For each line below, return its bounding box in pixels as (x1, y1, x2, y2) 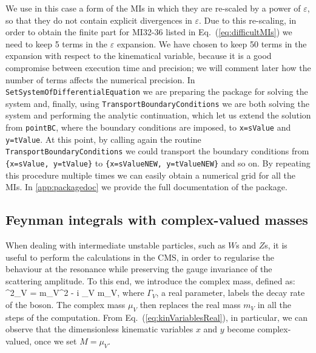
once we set (34, 335, 77, 348)
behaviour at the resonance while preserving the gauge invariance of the (5, 262, 272, 275)
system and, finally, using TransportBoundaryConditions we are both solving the (5, 97, 309, 109)
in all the (257, 298, 291, 311)
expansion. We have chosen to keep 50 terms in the (116, 37, 307, 50)
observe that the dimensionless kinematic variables (5, 323, 193, 335)
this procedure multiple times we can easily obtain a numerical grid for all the (5, 168, 295, 181)
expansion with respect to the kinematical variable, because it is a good (5, 49, 272, 62)
